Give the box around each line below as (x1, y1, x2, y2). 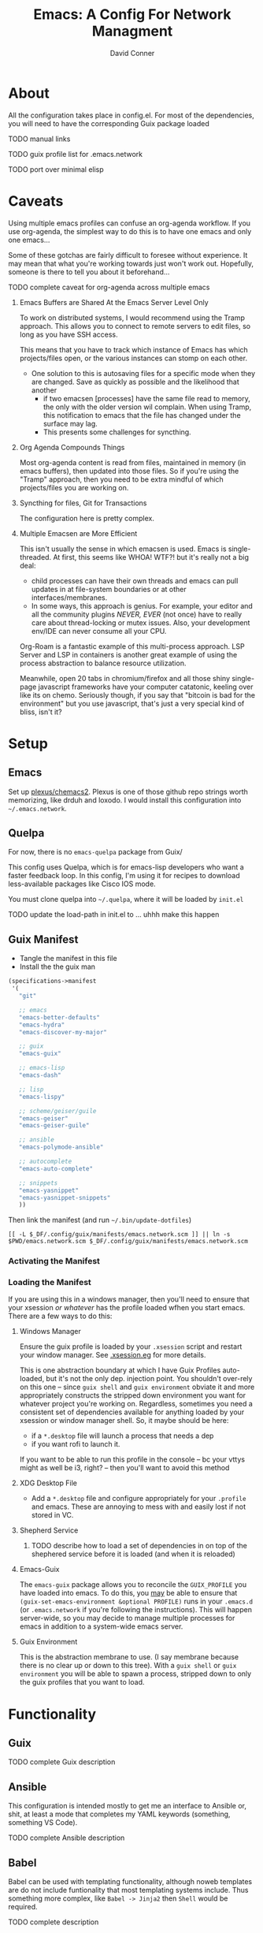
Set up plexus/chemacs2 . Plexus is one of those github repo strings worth (8, 787, 248, 796)
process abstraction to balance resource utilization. (19, 658, 187, 668)
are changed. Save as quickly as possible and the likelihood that (31, 377, 239, 386)
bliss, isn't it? (19, 707, 62, 717)
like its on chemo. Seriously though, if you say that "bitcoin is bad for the (19, 690, 256, 699)
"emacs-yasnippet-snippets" (18, 1194, 111, 1201)
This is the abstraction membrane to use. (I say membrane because (19, 1652, 239, 1662)
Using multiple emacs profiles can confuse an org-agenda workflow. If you (8, 218, 250, 228)
